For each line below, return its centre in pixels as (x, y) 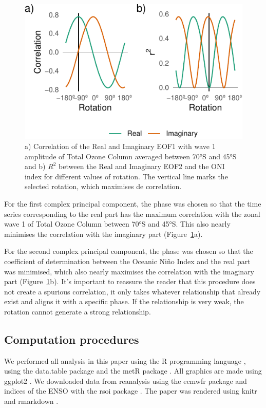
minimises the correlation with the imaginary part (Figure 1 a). (103, 234)
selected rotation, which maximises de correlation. (103, 186)
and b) (35, 166)
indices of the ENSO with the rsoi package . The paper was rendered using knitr (131, 391)
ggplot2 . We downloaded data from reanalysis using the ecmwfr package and (126, 381)
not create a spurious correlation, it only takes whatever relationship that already (132, 291)
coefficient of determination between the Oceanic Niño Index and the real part (127, 261)
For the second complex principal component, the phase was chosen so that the (129, 251)
